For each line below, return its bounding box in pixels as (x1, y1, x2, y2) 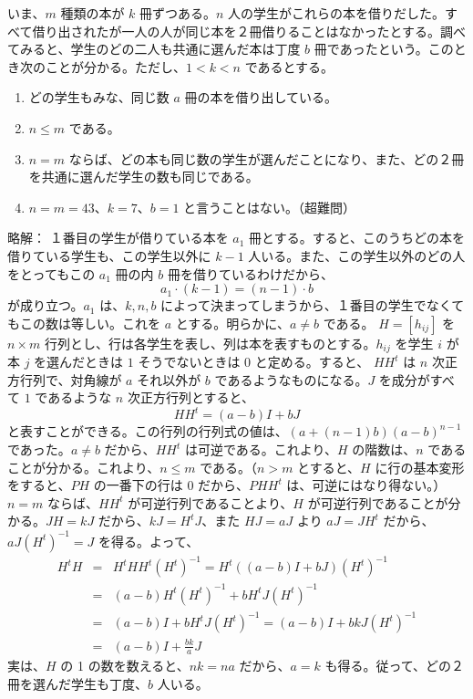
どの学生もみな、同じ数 (28, 88, 170, 107)
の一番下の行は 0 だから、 (93, 475, 250, 495)
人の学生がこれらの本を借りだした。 (228, 4, 446, 22)
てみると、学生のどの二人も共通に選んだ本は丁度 (7, 39, 301, 58)
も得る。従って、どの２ (324, 656, 465, 675)
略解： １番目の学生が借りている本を (7, 228, 229, 247)
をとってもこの (7, 264, 96, 283)
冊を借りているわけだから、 (167, 264, 334, 283)
